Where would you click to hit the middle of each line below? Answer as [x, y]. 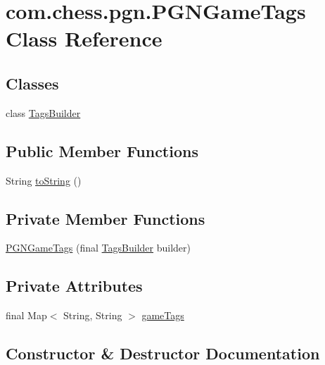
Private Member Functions [106, 218]
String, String [93, 315]
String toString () [44, 180]
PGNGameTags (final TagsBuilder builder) [98, 248]
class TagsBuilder [43, 112]
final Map [26, 315]
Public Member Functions [102, 150]
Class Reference [84, 38]
